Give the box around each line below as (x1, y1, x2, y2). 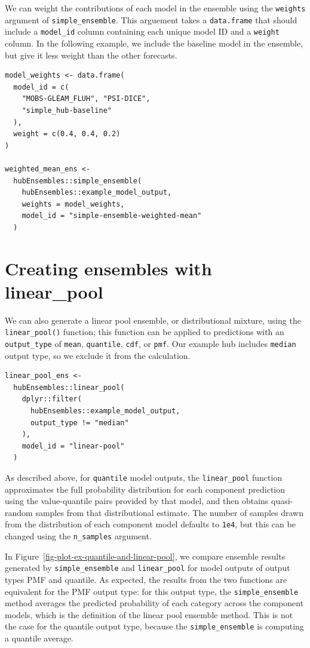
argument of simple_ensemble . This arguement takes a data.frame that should (5, 13, 297, 26)
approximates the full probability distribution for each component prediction (5, 483, 286, 495)
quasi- (271, 495, 293, 507)
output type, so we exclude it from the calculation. (5, 349, 191, 361)
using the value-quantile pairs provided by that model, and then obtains (5, 495, 269, 507)
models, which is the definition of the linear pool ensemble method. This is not (5, 608, 293, 621)
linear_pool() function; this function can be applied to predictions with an (5, 325, 284, 338)
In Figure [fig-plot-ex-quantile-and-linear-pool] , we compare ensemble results (5, 549, 286, 562)
